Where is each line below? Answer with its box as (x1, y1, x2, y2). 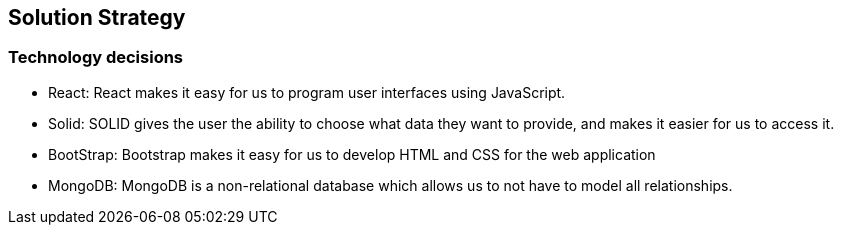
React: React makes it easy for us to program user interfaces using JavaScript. (48, 83, 566, 101)
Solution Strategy (8, 5, 186, 30)
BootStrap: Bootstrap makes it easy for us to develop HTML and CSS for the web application (48, 145, 656, 163)
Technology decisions (8, 47, 184, 68)
